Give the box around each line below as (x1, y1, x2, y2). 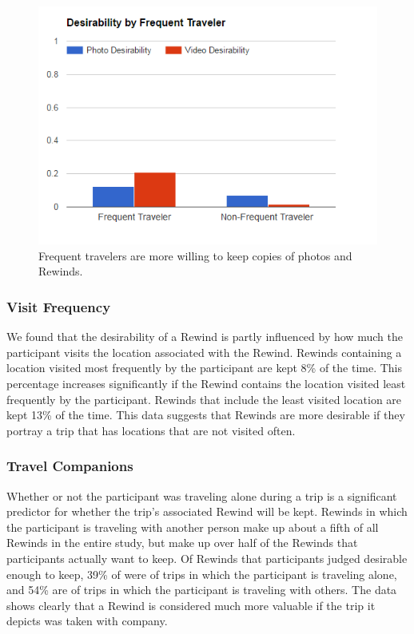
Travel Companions (6, 456, 133, 476)
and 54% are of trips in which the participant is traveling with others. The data (6, 581, 397, 598)
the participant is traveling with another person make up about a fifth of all (6, 518, 379, 535)
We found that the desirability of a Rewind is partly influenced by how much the (6, 328, 403, 345)
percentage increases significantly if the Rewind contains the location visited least (6, 374, 406, 391)
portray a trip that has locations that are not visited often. (6, 422, 296, 438)
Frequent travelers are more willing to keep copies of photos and (38, 247, 352, 264)
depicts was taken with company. (6, 612, 168, 629)
